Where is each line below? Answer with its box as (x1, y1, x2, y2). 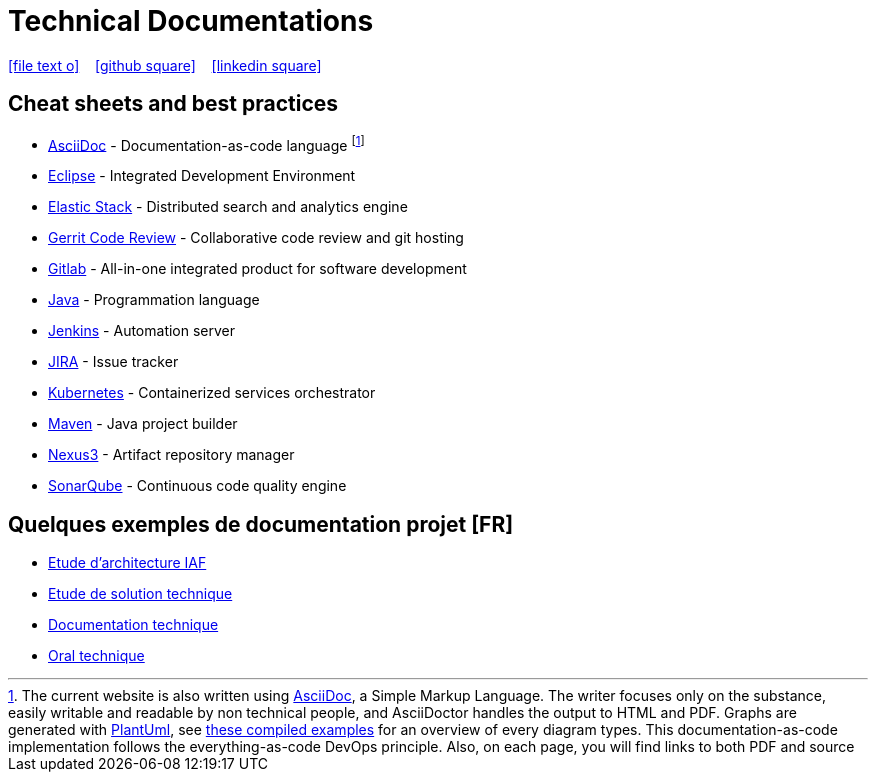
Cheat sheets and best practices (8, 91, 339, 117)
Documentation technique (48, 616, 219, 634)
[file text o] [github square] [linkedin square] (8, 56, 322, 74)
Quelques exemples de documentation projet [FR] (8, 511, 514, 537)
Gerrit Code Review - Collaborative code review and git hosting (48, 229, 464, 247)
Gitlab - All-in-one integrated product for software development (48, 260, 467, 278)
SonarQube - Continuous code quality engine (48, 477, 347, 495)
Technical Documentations (8, 4, 374, 38)
